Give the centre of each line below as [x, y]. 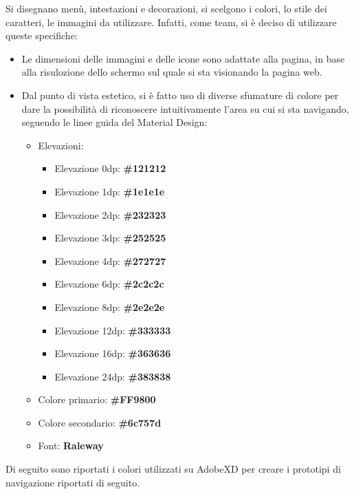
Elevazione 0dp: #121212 [110, 168]
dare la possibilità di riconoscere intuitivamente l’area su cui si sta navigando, [185, 108]
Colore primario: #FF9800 [97, 399]
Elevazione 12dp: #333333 [113, 330]
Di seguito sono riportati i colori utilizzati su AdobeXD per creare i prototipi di [173, 469]
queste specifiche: [42, 35]
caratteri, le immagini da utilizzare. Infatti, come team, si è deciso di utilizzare [171, 22]
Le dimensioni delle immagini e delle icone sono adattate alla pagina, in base [183, 58]
